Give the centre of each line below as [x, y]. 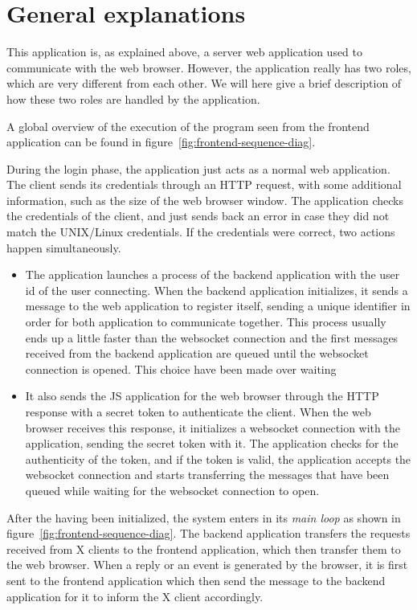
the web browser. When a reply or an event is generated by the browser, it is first [207, 565]
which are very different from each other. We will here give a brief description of [204, 83]
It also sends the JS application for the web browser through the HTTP [202, 396]
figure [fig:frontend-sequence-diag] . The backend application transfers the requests [208, 533]
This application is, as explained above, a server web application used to [185, 52]
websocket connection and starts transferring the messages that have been [207, 475]
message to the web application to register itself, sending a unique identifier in [218, 306]
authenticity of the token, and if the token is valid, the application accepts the [218, 459]
